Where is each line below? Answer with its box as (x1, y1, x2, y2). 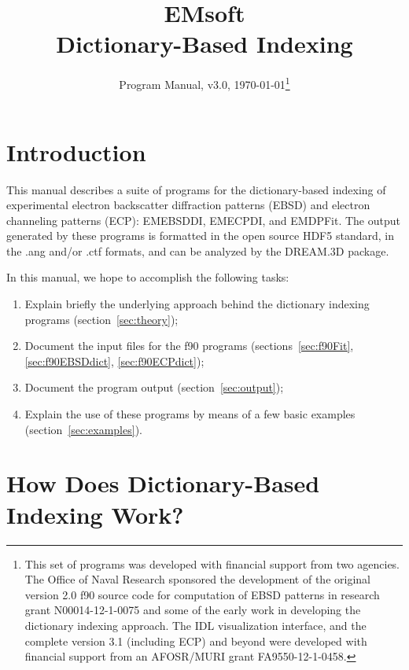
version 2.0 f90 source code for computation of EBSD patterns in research (24, 586, 380, 602)
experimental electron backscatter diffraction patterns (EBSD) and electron (6, 197, 370, 213)
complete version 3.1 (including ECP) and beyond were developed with (24, 632, 367, 649)
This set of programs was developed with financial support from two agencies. (24, 555, 400, 572)
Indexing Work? (6, 498, 184, 530)
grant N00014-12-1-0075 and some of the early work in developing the (24, 602, 361, 618)
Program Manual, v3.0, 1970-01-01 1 (119, 74, 290, 92)
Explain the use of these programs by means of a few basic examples (24, 406, 356, 422)
